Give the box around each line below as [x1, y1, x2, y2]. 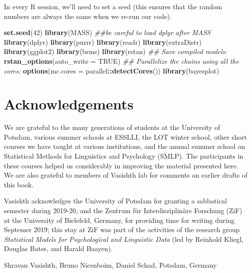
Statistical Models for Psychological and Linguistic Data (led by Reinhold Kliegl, [4, 234, 244, 244]
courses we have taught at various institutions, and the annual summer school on [4, 141, 245, 151]
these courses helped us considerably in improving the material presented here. [4, 160, 238, 170]
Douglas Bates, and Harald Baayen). [4, 243, 113, 254]
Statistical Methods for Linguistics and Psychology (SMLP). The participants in [4, 151, 244, 161]
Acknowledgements [4, 94, 134, 114]
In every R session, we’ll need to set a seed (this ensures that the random [4, 1, 222, 11]
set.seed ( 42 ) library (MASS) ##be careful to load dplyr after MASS [4, 27, 211, 37]
